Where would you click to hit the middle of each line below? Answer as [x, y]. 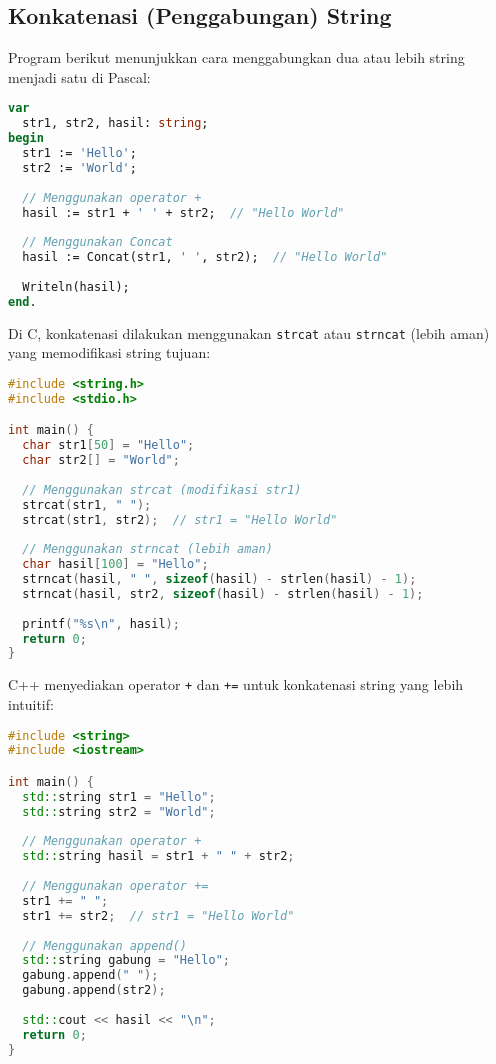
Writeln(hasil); [76, 286]
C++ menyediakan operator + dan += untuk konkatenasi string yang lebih [236, 684]
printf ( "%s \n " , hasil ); [101, 623]
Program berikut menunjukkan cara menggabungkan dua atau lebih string [236, 57]
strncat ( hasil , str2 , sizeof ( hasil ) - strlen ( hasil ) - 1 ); [223, 593]
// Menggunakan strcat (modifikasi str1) [162, 489]
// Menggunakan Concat [97, 242]
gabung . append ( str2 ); [94, 990]
